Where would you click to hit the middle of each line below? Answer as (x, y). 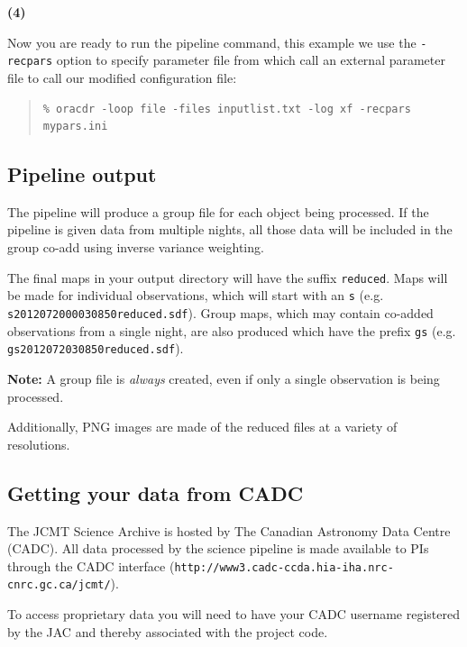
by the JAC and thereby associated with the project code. (168, 631)
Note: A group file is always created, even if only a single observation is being (224, 378)
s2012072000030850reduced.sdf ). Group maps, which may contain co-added (220, 312)
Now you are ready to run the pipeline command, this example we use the (212, 42)
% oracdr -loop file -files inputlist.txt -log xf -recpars (227, 109)
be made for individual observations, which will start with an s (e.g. (196, 295)
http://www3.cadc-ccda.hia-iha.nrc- (284, 567)
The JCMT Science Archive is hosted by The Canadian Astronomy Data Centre (229, 530)
